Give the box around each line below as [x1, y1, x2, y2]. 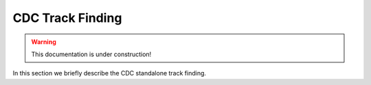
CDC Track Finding [12, 10, 122, 25]
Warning [31, 38, 56, 46]
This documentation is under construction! [31, 50, 152, 58]
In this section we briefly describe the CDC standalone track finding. [12, 69, 206, 77]
